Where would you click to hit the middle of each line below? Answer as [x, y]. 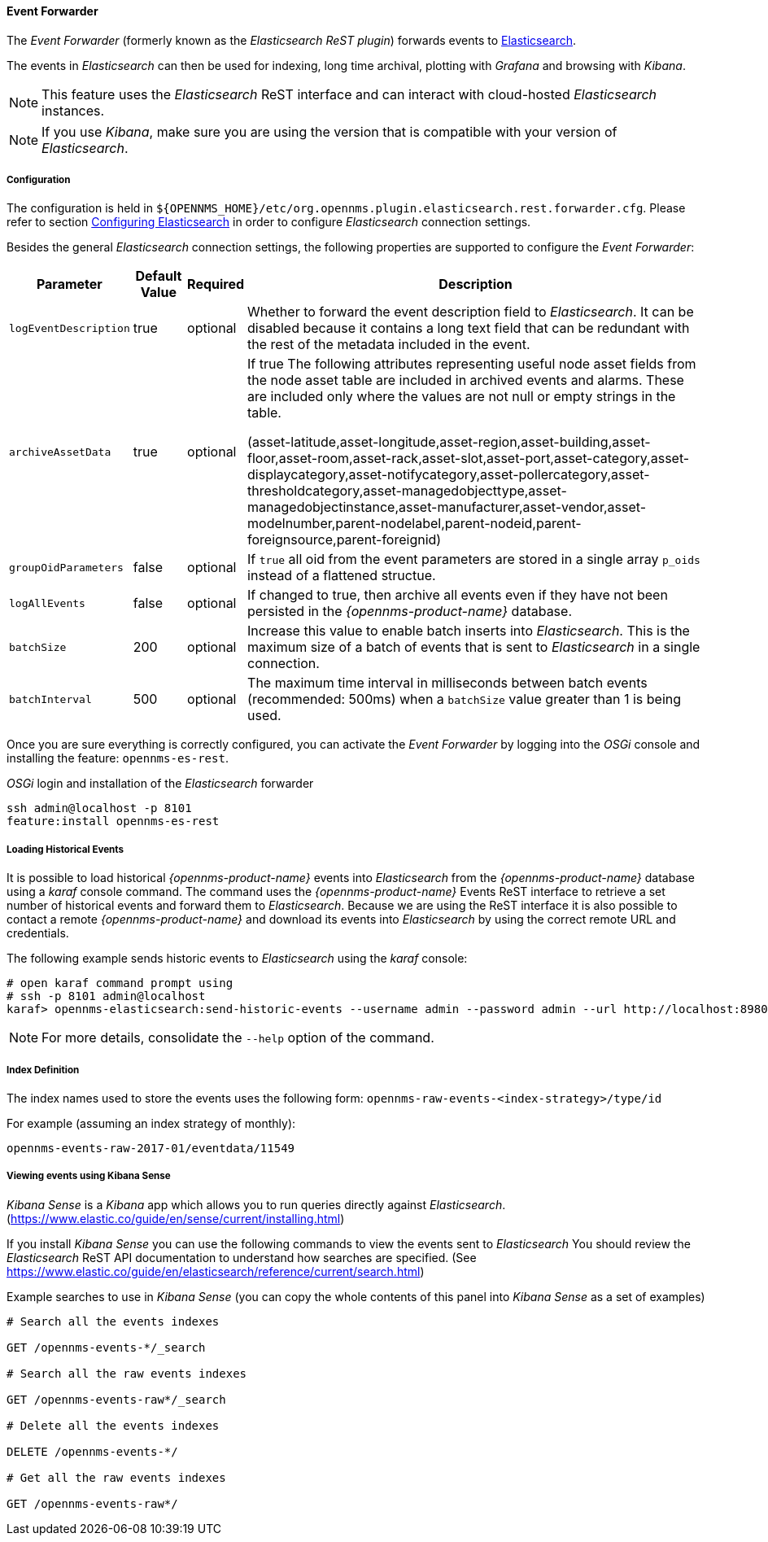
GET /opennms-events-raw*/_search [116, 1399]
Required [216, 284]
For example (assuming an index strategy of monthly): [151, 1123]
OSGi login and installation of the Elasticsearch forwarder [160, 784]
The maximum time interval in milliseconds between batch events [447, 683]
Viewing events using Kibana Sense [89, 1176]
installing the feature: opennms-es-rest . [118, 758]
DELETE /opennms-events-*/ [92, 1451]
